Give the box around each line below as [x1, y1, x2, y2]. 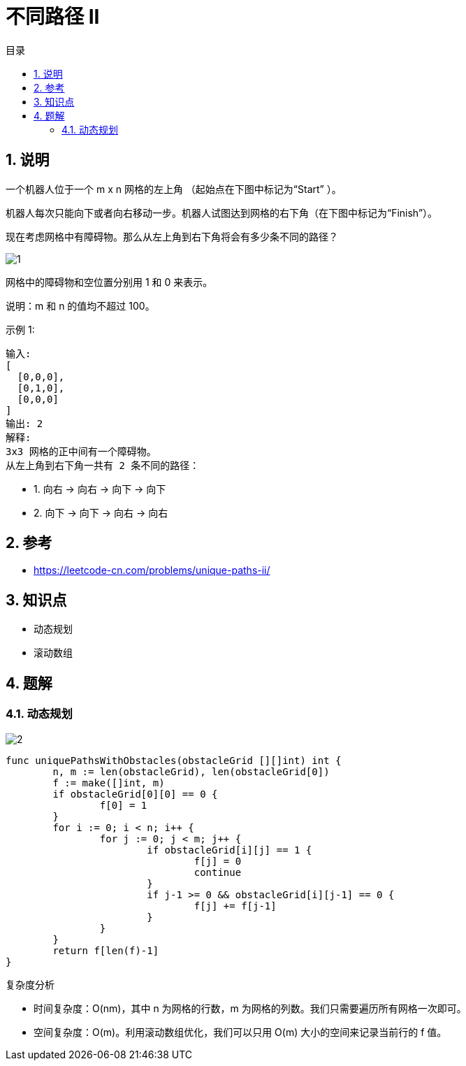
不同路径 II [6, 5, 100, 29]
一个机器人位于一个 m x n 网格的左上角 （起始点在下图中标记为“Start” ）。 [6, 182, 342, 195]
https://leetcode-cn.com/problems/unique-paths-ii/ [34, 564, 270, 577]
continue [194, 866, 242, 878]
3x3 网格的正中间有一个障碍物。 [6, 445, 156, 457]
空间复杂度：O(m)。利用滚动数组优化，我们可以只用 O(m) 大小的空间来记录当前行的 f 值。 [34, 1025, 447, 1038]
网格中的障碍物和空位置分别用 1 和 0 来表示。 [6, 275, 213, 288]
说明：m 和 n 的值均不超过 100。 [6, 299, 155, 312]
